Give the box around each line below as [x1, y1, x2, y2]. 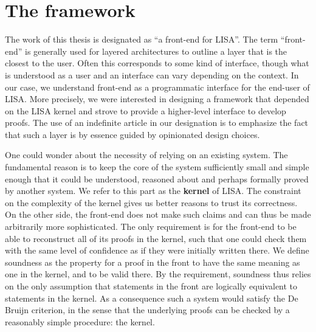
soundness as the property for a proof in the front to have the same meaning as [5, 255, 300, 268]
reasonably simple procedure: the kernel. [5, 315, 155, 328]
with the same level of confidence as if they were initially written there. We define [5, 244, 309, 257]
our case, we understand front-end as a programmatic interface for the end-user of [5, 80, 310, 93]
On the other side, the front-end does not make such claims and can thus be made [5, 208, 311, 221]
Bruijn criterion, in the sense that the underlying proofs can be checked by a [5, 303, 290, 316]
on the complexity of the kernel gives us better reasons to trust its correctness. [5, 196, 298, 209]
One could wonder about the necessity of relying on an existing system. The [5, 148, 288, 161]
